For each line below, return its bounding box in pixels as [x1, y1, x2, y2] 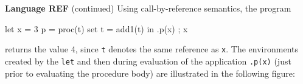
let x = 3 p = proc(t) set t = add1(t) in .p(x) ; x [5, 22, 188, 35]
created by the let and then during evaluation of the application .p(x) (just [5, 54, 291, 67]
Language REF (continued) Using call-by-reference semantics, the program [5, 2, 291, 14]
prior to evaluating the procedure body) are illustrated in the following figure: [5, 66, 295, 79]
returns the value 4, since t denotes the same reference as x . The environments [5, 43, 298, 55]
